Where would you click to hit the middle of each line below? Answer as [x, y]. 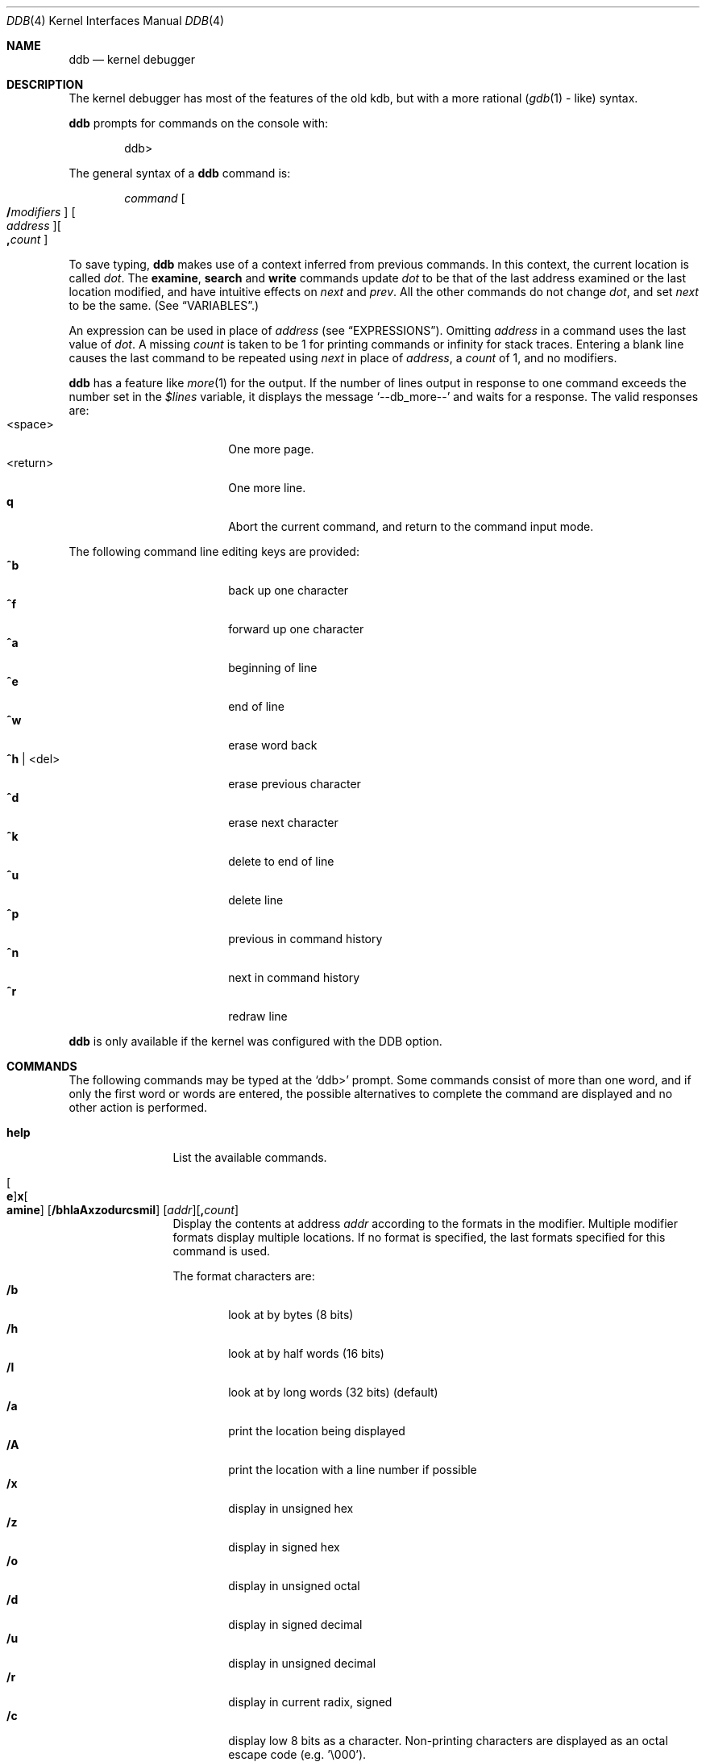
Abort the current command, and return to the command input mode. [411, 526]
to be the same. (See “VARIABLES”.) [164, 305]
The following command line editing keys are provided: [214, 551]
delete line [256, 900]
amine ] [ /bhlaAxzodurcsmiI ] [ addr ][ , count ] [123, 1210]
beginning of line [273, 668]
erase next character [283, 823]
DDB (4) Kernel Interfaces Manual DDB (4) [116, 21]
